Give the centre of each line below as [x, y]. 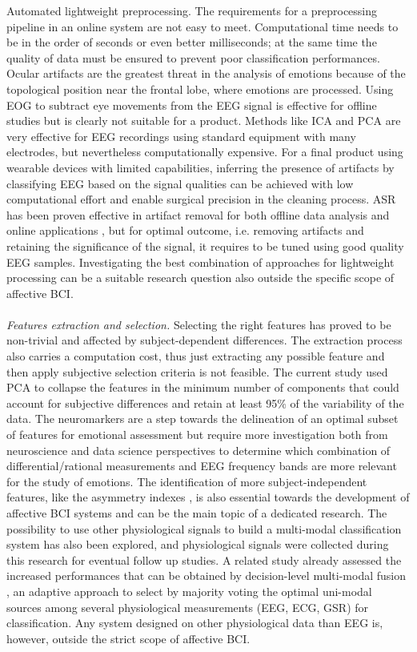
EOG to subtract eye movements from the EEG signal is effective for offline [192, 105]
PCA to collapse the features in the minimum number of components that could [203, 387]
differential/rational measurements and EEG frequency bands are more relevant [202, 466]
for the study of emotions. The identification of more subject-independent [187, 481]
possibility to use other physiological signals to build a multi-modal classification [204, 528]
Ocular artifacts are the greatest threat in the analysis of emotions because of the [206, 73]
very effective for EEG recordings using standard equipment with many [181, 136]
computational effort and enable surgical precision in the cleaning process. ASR [201, 199]
